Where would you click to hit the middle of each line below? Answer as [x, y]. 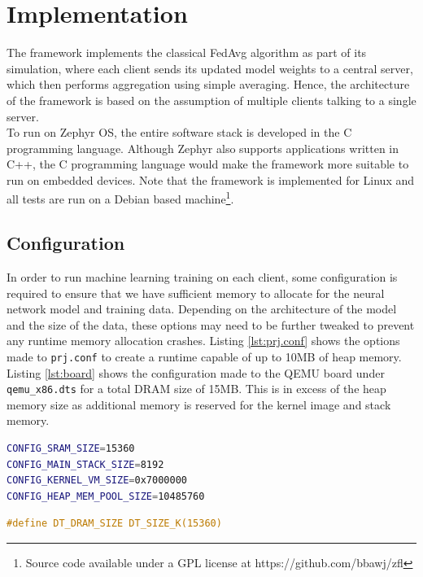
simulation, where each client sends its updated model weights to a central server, [210, 68]
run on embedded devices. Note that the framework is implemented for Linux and [211, 179]
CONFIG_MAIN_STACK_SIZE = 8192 [85, 464]
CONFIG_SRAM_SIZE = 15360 [71, 448]
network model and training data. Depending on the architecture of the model [202, 309]
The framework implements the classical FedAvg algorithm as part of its [187, 52]
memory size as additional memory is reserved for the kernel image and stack [199, 404]
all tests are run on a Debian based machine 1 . [120, 198]
